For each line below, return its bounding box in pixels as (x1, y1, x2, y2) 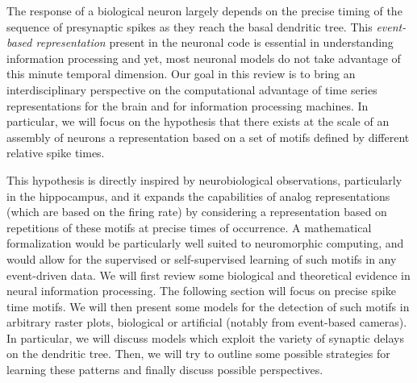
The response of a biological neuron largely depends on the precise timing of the (6, 2, 402, 19)
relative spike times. (6, 144, 105, 161)
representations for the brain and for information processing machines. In (6, 97, 369, 114)
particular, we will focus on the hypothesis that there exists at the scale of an (6, 113, 390, 130)
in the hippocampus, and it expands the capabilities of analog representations (6, 187, 390, 204)
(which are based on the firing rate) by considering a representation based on (6, 203, 387, 220)
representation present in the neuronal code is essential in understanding (35, 34, 394, 51)
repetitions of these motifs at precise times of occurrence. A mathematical (6, 219, 372, 235)
